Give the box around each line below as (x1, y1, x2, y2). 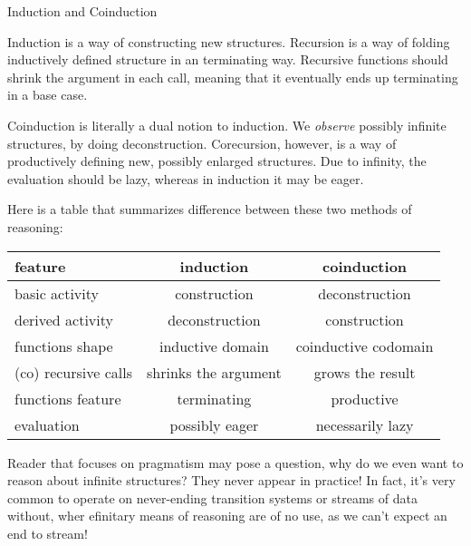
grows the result (313, 361, 416, 383)
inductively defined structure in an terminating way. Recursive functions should (7, 50, 448, 69)
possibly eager (169, 414, 259, 435)
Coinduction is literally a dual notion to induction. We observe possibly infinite (7, 115, 447, 134)
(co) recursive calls (14, 361, 133, 383)
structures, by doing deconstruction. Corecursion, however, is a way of (7, 133, 397, 152)
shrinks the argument (147, 361, 282, 383)
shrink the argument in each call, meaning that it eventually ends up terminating (7, 67, 458, 86)
